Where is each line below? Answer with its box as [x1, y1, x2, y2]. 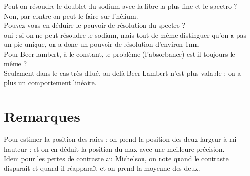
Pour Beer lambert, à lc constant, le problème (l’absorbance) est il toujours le [4, 48, 235, 59]
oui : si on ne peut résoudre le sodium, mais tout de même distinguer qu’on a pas [4, 29, 246, 39]
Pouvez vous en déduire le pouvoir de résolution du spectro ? [4, 20, 186, 30]
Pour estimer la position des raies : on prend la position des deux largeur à [4, 134, 227, 144]
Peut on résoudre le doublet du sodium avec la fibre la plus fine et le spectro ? [4, 1, 237, 11]
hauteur [4, 144, 27, 154]
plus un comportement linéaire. [4, 77, 97, 87]
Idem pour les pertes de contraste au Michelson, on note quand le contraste [4, 153, 229, 163]
